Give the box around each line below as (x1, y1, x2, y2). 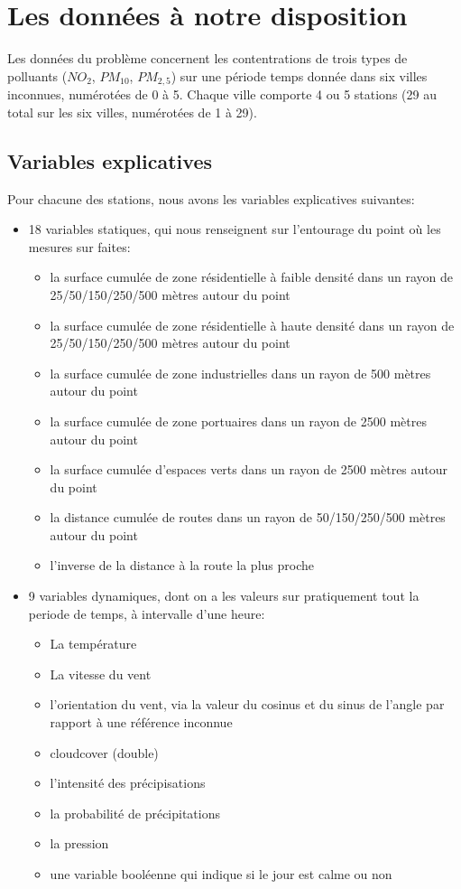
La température (50, 634, 137, 653)
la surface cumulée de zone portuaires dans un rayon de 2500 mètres (50, 411, 427, 430)
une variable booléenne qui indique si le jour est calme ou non (50, 865, 392, 883)
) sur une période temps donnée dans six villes (171, 66, 428, 85)
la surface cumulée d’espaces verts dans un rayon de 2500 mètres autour (50, 460, 448, 479)
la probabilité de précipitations (50, 803, 221, 822)
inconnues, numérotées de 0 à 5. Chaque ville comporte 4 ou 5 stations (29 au (7, 85, 437, 104)
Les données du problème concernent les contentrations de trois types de (7, 49, 408, 68)
